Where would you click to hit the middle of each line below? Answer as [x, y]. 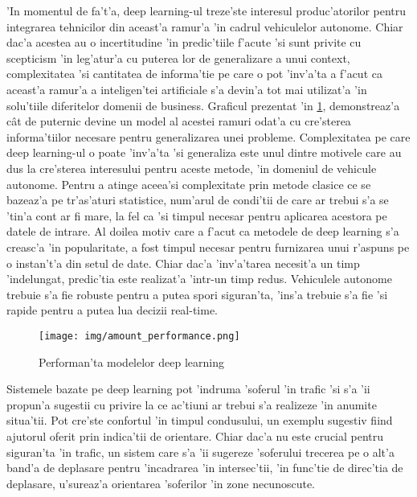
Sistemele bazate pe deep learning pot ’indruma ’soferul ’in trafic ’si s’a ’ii [188, 389]
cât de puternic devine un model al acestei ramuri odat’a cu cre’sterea [179, 121]
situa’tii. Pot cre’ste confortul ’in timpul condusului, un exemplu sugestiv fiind [200, 420]
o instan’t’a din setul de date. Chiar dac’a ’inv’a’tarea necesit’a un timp [183, 263]
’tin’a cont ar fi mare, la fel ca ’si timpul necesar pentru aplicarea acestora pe [197, 215]
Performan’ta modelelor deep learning [131, 361]
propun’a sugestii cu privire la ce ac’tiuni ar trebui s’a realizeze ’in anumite [192, 404]
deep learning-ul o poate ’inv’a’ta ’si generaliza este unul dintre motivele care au [204, 152]
